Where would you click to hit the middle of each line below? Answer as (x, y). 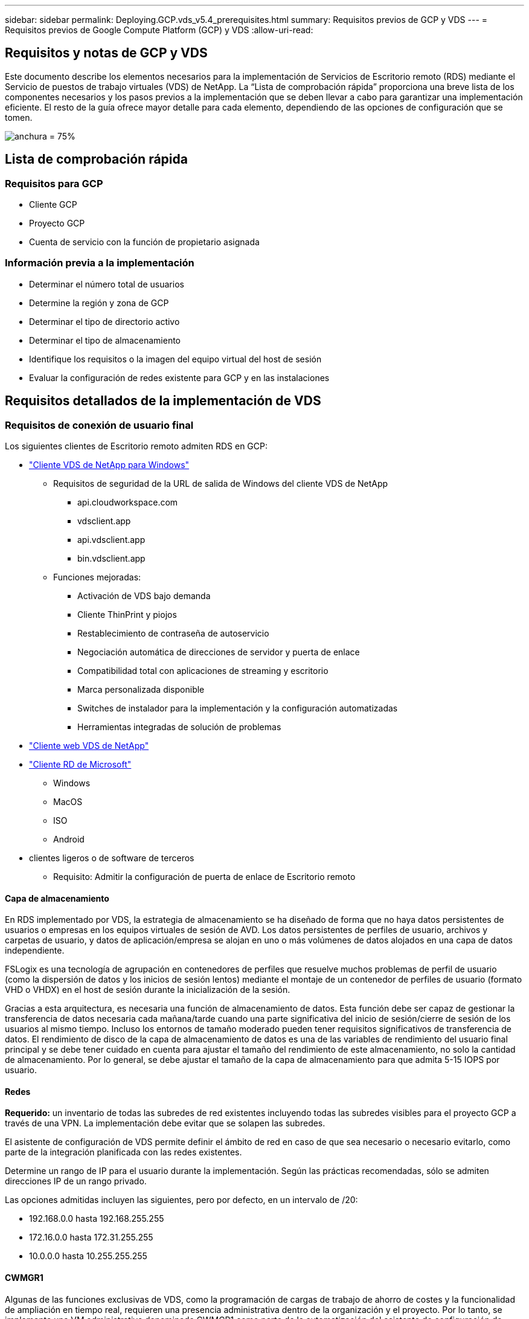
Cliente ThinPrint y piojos (127, 615)
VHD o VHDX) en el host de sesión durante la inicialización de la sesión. (148, 990)
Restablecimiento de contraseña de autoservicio (173, 634)
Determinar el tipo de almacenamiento (105, 340)
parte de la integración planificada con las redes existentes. (123, 1152)
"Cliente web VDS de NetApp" (89, 746)
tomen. (19, 117)
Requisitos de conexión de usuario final (99, 425)
